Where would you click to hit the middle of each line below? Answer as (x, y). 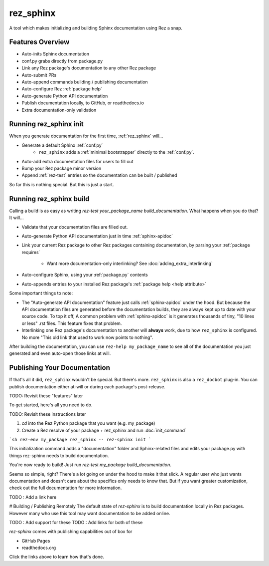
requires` (31, 252)
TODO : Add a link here (33, 497)
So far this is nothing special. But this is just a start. (62, 184)
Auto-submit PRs (39, 75)
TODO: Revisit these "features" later (46, 396)
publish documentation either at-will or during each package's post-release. (87, 386)
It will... (17, 218)
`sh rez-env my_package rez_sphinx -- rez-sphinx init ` (80, 440)
